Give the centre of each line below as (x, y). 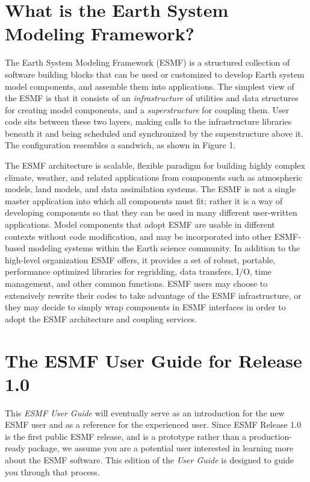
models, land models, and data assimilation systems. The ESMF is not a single (150, 189)
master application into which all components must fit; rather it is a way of (144, 200)
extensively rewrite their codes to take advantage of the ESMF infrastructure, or (153, 295)
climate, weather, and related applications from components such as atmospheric (154, 177)
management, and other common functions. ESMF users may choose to (136, 283)
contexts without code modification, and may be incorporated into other (138, 236)
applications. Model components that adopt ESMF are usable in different (140, 224)
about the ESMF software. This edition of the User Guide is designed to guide (150, 460)
